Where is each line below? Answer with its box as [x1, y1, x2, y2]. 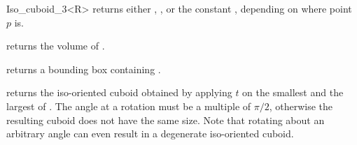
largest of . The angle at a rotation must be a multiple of [6, 98, 251, 113]
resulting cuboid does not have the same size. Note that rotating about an [6, 112, 325, 127]
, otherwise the [269, 98, 333, 113]
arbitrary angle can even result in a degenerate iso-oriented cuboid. [6, 126, 294, 141]
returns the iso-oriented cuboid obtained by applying [6, 85, 232, 100]
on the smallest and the [242, 85, 344, 100]
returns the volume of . [6, 38, 105, 53]
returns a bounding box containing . [6, 61, 161, 76]
